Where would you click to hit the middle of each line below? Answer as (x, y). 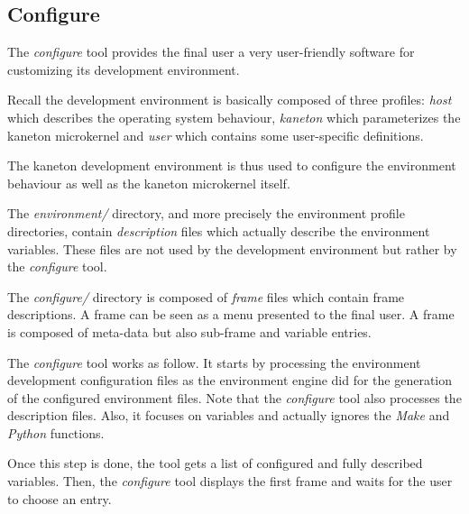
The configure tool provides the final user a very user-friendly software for (211, 52)
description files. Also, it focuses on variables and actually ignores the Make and (229, 415)
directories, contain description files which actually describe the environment (219, 230)
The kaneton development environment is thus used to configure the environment (232, 165)
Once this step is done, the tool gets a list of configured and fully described (215, 463)
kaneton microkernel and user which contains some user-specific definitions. (216, 135)
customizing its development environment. (124, 69)
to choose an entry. (60, 498)
